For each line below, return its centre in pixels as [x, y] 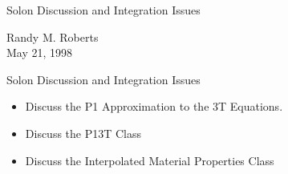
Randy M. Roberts [53, 36]
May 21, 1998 [40, 53]
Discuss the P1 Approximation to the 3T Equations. [154, 106]
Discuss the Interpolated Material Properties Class [150, 160]
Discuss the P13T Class [83, 133]
